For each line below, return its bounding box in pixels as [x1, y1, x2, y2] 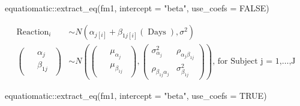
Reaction [16, 27, 49, 36]
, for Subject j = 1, [212, 57, 282, 66]
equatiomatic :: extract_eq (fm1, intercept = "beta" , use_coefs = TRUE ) [5, 89, 267, 101]
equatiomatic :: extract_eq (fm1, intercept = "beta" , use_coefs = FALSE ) [5, 2, 269, 14]
